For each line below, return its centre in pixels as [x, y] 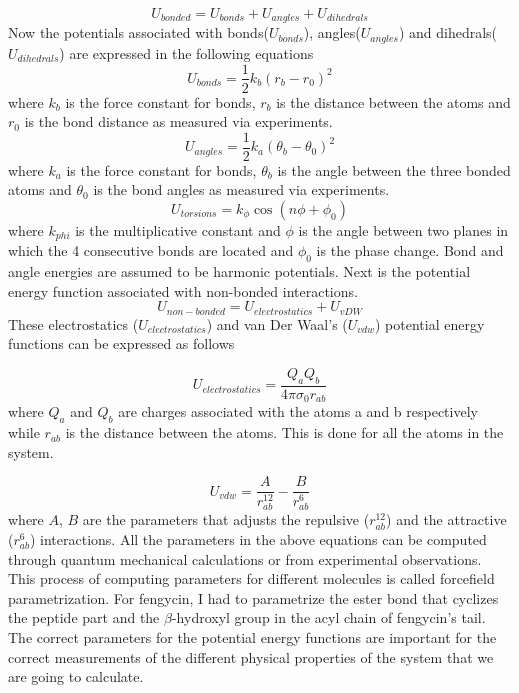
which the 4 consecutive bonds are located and [151, 250]
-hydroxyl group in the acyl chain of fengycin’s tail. [328, 617]
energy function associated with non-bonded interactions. [183, 290]
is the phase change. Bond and [410, 250]
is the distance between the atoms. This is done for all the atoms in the [284, 432]
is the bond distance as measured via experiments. [178, 121]
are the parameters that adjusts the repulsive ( [226, 519]
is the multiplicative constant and [178, 230]
